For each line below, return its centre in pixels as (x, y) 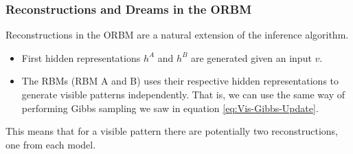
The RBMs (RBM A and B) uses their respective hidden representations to (180, 81)
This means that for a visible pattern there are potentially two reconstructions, (172, 131)
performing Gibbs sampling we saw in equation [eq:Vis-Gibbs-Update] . (170, 108)
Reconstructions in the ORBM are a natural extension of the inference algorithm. (177, 35)
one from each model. (51, 144)
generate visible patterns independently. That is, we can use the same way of (183, 94)
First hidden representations (81, 57)
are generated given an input (251, 57)
